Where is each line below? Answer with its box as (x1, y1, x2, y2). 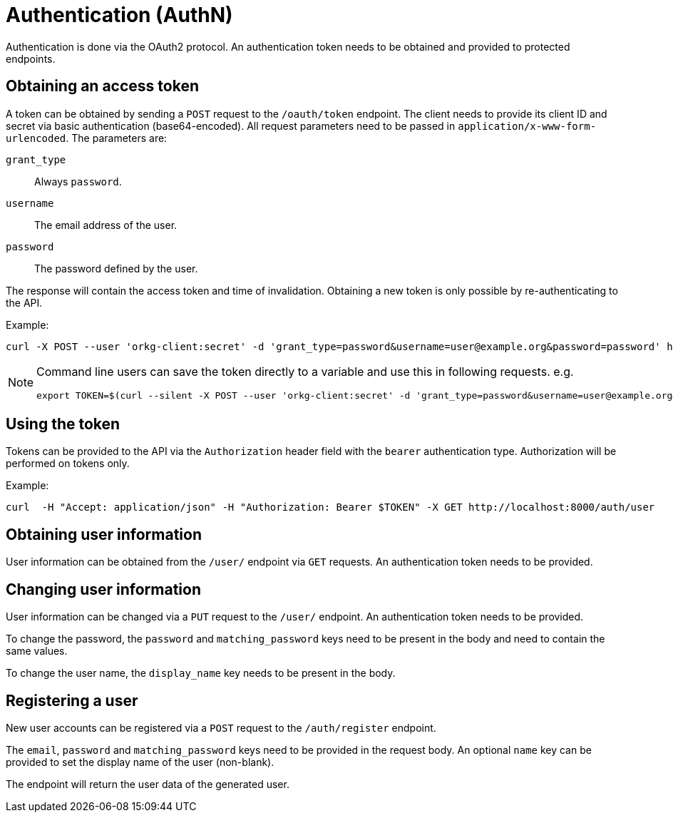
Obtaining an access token (6, 77, 199, 96)
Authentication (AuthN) (6, 3, 233, 27)
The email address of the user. (34, 218, 178, 231)
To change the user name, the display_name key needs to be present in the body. (6, 667, 396, 680)
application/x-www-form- (458, 120, 597, 132)
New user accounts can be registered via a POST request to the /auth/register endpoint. (6, 721, 436, 734)
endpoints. (6, 52, 56, 65)
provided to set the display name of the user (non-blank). (6, 755, 274, 768)
